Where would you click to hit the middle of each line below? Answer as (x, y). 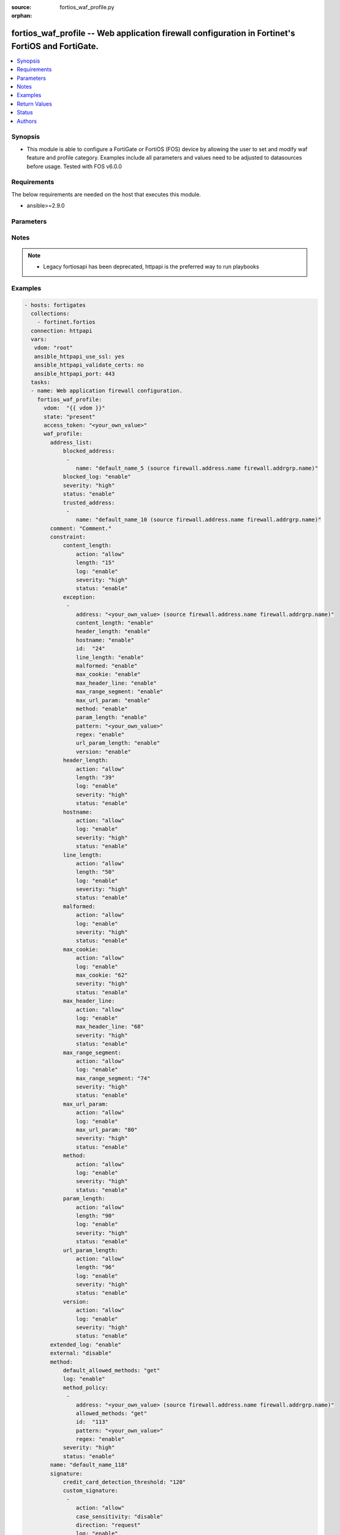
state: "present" (70, 417)
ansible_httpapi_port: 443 (74, 374)
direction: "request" (108, 1525)
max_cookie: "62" (102, 975)
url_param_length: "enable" (118, 743)
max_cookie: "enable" (108, 674)
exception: (79, 597)
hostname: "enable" (105, 640)
